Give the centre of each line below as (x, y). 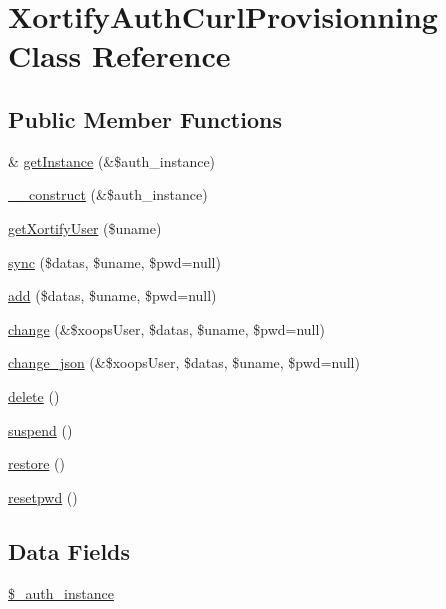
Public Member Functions (145, 118)
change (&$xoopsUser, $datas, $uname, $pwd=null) (166, 328)
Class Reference (119, 55)
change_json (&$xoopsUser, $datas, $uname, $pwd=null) (184, 362)
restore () (36, 463)
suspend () (40, 429)
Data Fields (69, 550)
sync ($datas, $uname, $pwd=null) (114, 261)
